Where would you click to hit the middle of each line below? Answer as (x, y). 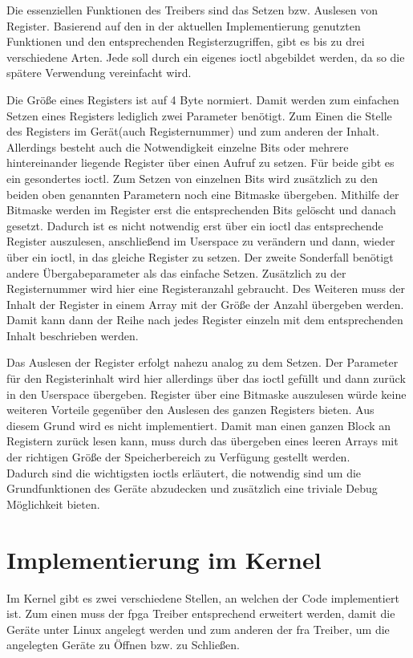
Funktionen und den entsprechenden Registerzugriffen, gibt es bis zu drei (186, 41)
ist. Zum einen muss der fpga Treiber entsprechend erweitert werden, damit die (201, 613)
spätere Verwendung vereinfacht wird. (99, 73)
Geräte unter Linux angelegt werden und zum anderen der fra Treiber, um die (198, 629)
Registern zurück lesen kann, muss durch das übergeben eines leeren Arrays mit (202, 441)
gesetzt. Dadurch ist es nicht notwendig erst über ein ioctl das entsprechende (195, 225)
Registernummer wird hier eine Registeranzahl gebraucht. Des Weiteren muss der (206, 288)
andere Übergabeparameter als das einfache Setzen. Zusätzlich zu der (176, 272)
